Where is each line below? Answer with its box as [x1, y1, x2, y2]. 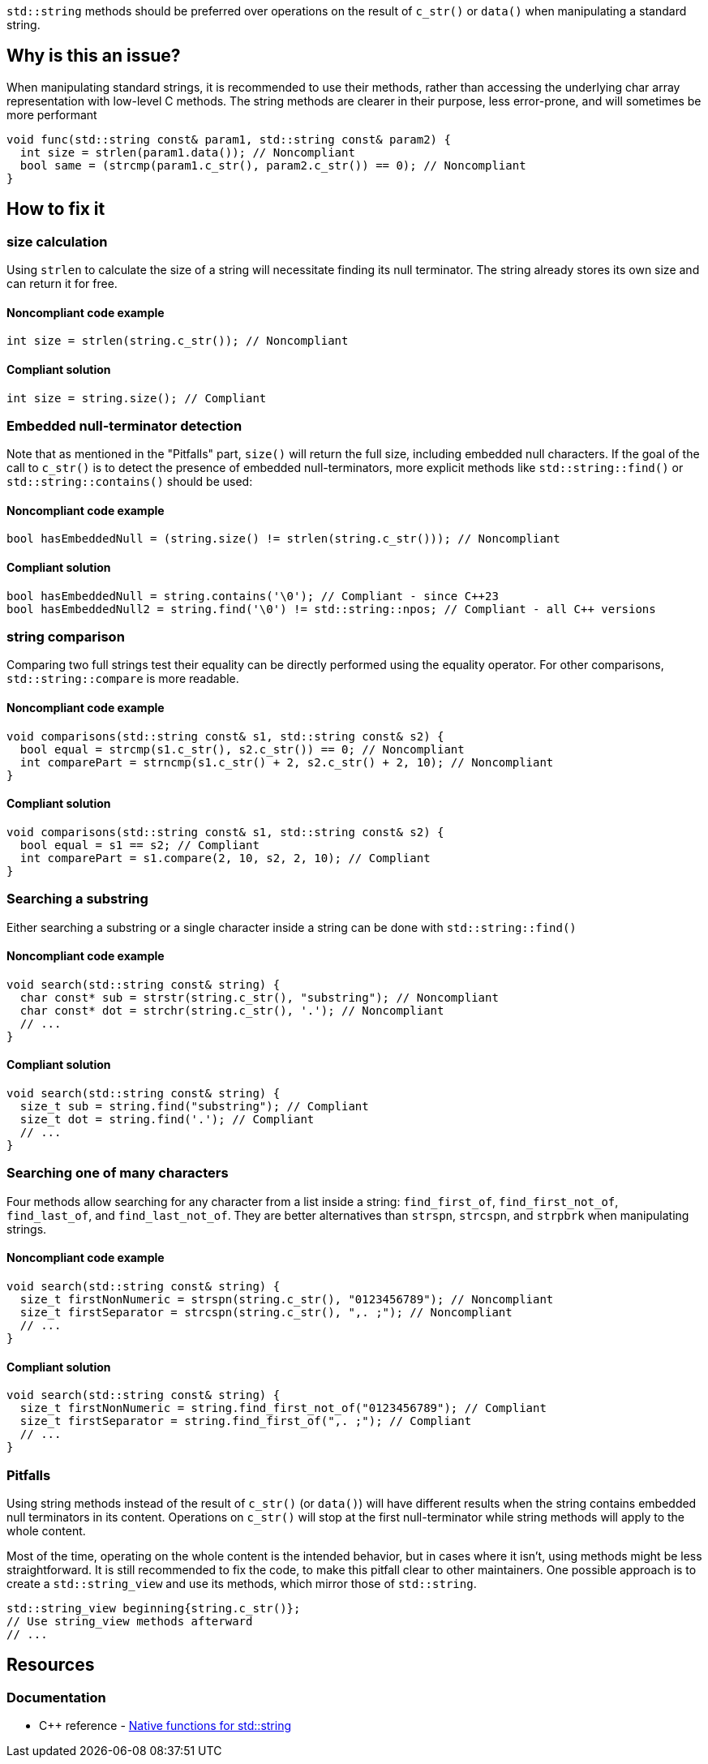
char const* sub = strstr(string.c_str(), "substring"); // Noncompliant [19, 990, 499, 1004]
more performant [6, 107, 97, 122]
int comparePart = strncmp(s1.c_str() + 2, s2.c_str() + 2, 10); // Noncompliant [19, 755, 554, 769]
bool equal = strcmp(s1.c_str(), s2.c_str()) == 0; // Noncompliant [19, 742, 465, 756]
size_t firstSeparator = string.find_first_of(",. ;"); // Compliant [19, 1414, 472, 1428]
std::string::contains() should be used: [6, 474, 253, 489]
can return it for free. [6, 277, 118, 291]
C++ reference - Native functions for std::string [39, 1719, 292, 1733]
